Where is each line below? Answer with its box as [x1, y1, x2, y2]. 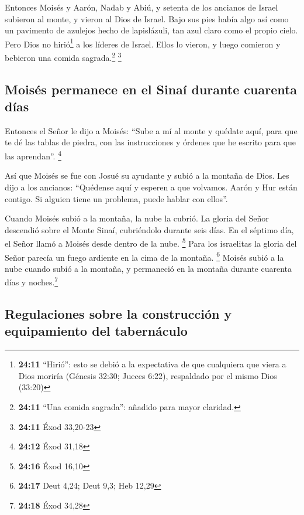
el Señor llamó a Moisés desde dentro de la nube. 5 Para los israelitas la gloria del [5, 236, 297, 249]
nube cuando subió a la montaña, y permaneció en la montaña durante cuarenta [5, 262, 292, 274]
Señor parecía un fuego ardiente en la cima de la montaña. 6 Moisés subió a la [5, 249, 284, 263]
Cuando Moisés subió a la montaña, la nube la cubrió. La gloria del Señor [5, 212, 269, 224]
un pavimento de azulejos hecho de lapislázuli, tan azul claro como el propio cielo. [5, 24, 298, 36]
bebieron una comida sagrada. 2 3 [5, 50, 122, 63]
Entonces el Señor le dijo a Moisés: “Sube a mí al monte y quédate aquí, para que [5, 124, 298, 137]
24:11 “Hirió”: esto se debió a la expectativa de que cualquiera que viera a [18, 358, 286, 370]
